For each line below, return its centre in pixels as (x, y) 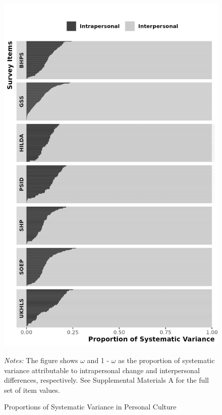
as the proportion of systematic (166, 360)
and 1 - (98, 360)
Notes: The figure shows (41, 360)
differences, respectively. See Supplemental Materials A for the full (106, 380)
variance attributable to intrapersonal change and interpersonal (102, 370)
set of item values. (32, 390)
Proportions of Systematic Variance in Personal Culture (90, 407)
